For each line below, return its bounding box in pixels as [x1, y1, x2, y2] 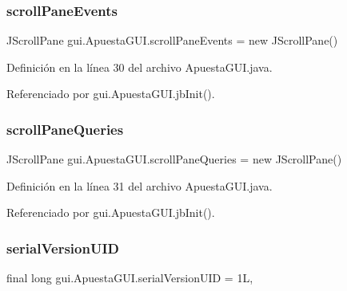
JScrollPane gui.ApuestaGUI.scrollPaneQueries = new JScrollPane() [6, 151, 342, 167]
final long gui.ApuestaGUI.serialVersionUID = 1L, [6, 269, 253, 286]
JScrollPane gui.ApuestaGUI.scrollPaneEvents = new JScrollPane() [6, 32, 338, 49]
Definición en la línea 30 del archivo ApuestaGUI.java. [6, 58, 273, 75]
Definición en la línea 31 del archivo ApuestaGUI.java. [6, 177, 273, 194]
